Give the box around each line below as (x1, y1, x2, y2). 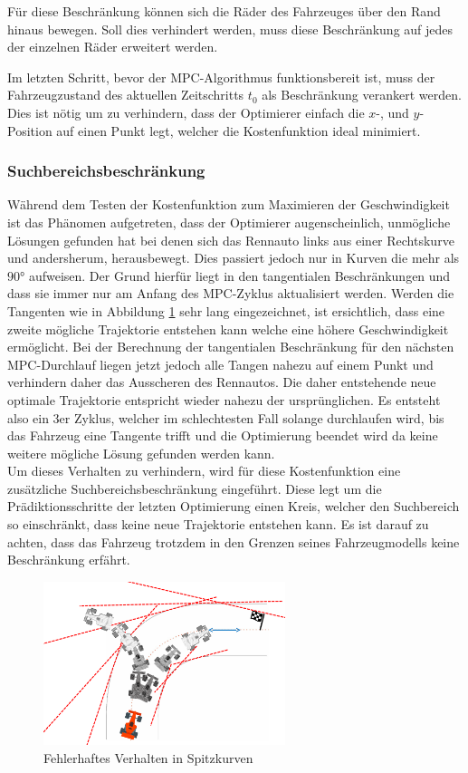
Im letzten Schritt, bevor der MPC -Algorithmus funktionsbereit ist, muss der (7, 67, 435, 86)
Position (7, 121, 53, 140)
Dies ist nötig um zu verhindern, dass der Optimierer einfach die (7, 102, 365, 121)
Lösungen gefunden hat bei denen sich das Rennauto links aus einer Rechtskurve (7, 230, 454, 249)
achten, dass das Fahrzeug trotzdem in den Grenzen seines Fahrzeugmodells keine (7, 532, 460, 551)
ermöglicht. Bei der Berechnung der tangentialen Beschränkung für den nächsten (7, 337, 454, 356)
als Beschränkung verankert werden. (262, 85, 462, 104)
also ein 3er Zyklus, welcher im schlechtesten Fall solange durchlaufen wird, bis (7, 408, 444, 427)
